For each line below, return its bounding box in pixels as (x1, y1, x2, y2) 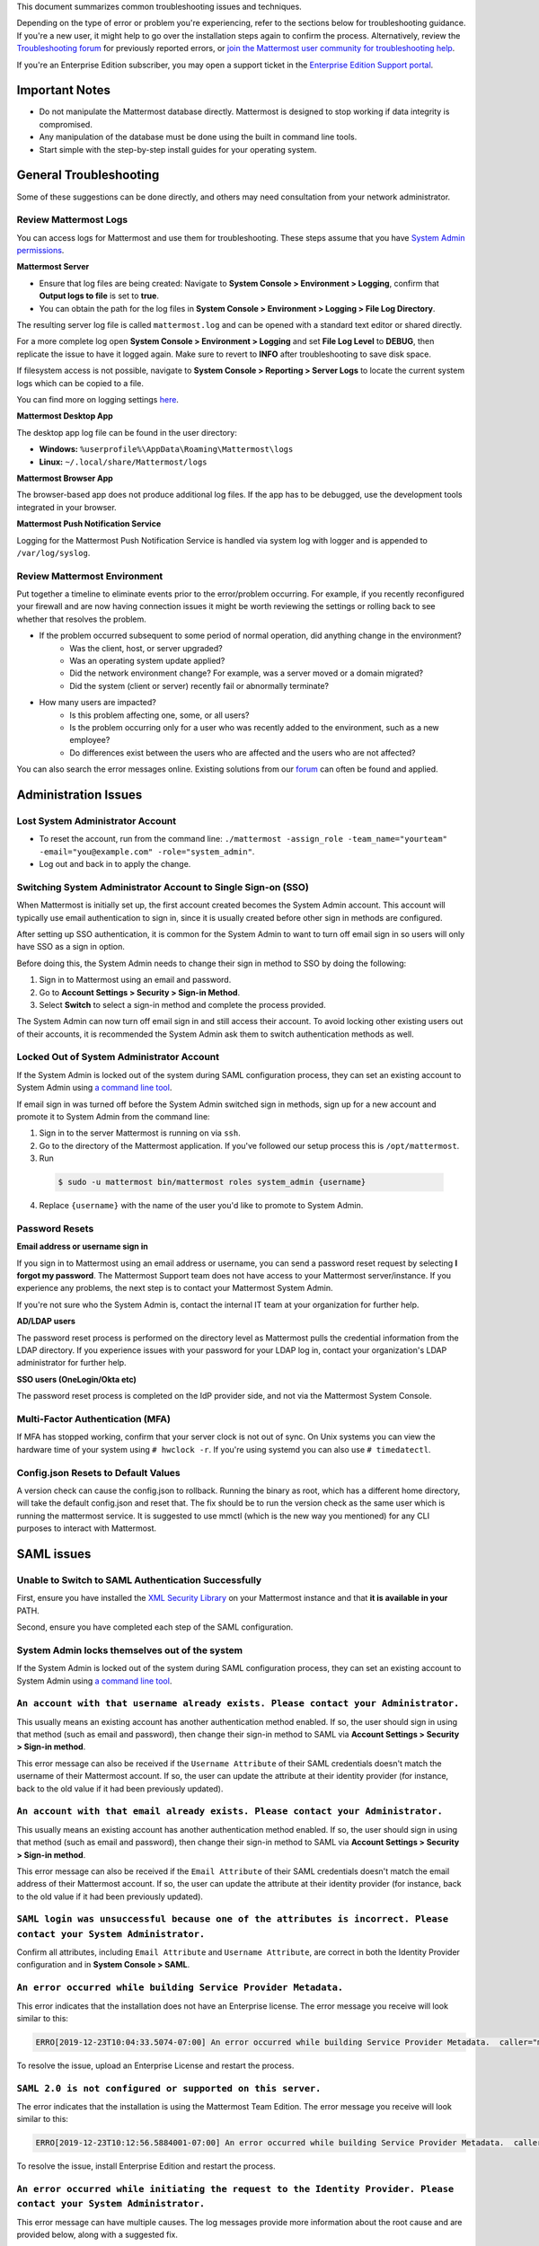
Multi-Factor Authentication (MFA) (16, 1412, 171, 1425)
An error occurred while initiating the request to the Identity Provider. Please (16, 2183, 455, 2196)
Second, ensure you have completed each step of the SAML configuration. (16, 1622, 294, 1632)
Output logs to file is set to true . (39, 290, 159, 301)
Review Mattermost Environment (16, 570, 163, 582)
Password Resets (16, 1222, 94, 1234)
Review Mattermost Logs (16, 214, 128, 226)
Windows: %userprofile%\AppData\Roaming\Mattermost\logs (39, 444, 294, 455)
